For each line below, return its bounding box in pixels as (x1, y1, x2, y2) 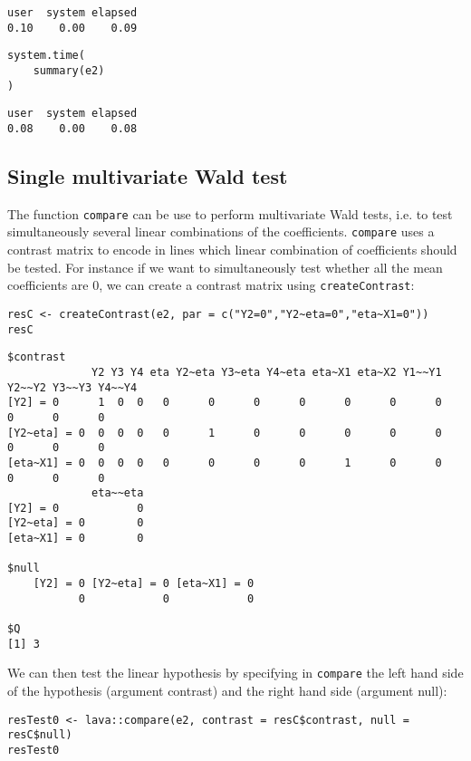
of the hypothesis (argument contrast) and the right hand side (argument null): (7, 681, 447, 700)
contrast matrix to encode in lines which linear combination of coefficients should (7, 240, 457, 259)
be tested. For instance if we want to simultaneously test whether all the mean (7, 257, 443, 276)
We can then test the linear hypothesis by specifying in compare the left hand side (7, 663, 464, 682)
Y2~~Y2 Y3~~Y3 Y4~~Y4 (7, 380, 138, 394)
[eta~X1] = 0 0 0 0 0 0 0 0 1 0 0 (7, 456, 442, 469)
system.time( (7, 49, 85, 63)
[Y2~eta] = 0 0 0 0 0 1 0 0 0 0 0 (7, 426, 442, 439)
